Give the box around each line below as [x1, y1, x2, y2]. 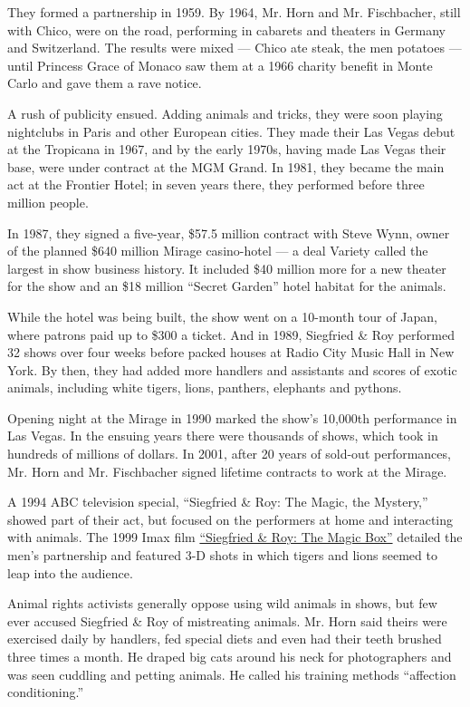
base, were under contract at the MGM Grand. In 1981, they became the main [7, 157, 445, 176]
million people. [7, 192, 89, 211]
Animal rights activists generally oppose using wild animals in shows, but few [7, 594, 437, 613]
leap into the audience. [7, 563, 133, 582]
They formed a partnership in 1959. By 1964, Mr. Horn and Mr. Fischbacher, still [7, 3, 461, 21]
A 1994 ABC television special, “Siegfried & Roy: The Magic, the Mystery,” [7, 492, 428, 511]
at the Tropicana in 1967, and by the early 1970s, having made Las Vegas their [7, 140, 446, 159]
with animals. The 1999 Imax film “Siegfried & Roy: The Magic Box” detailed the [7, 528, 463, 547]
